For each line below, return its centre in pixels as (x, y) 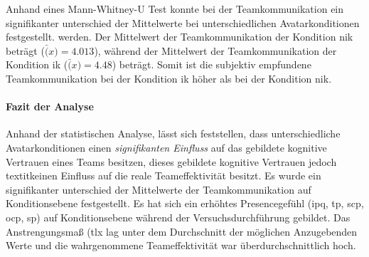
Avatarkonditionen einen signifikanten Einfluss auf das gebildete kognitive (166, 147)
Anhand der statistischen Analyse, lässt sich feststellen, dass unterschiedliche (173, 133)
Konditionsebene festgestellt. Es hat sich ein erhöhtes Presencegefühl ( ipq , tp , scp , (185, 203)
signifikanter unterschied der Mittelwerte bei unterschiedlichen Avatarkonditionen (183, 22)
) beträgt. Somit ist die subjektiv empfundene (212, 64)
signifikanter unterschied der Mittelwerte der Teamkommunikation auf (159, 189)
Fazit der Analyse (50, 106)
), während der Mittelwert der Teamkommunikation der (215, 50)
